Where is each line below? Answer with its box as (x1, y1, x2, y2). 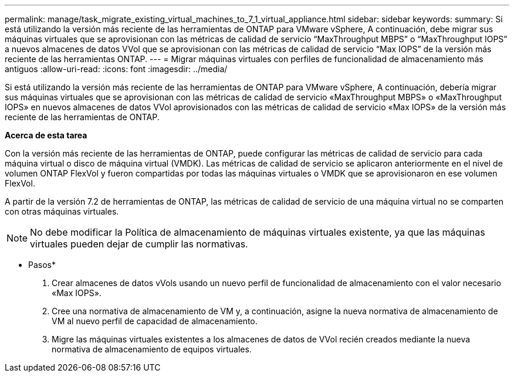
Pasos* (28, 260, 56, 270)
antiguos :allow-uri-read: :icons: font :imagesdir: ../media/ (5, 64, 228, 74)
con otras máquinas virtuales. (5, 206, 119, 216)
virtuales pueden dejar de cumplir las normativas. (30, 238, 248, 250)
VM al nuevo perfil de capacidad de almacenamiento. (52, 316, 258, 326)
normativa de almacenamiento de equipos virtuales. (52, 344, 252, 354)
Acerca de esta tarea (5, 130, 87, 140)
